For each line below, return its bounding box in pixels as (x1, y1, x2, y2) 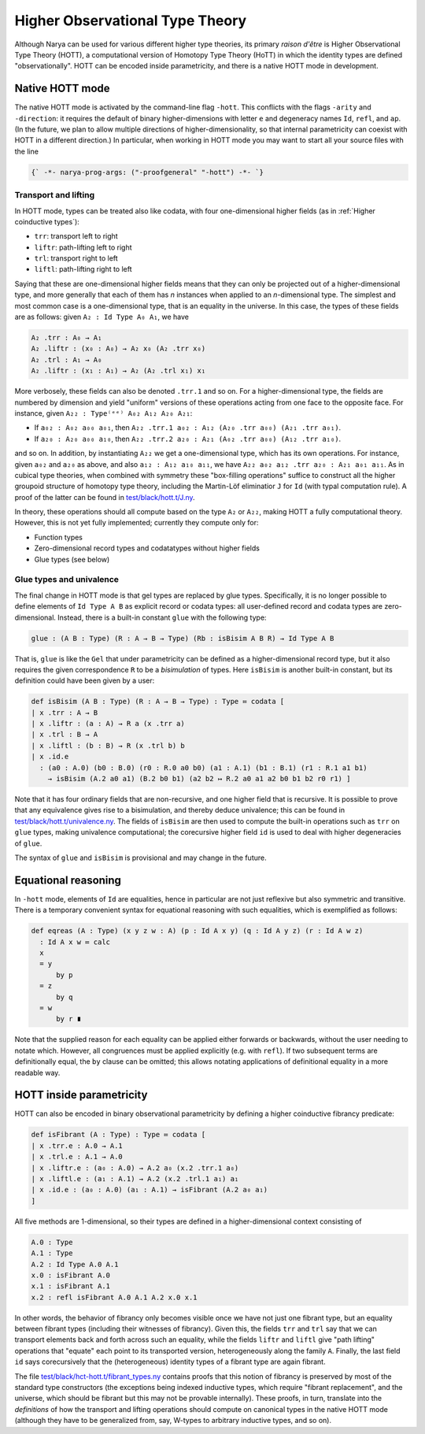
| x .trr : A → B (31, 708, 98, 717)
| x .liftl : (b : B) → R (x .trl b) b (31, 741, 185, 750)
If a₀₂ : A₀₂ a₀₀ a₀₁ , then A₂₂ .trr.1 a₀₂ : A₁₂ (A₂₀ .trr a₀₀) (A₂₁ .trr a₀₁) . (34, 423, 342, 432)
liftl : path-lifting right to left (34, 265, 133, 274)
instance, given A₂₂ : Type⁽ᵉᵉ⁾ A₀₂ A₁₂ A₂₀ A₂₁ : (14, 408, 193, 417)
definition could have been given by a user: (14, 676, 155, 685)
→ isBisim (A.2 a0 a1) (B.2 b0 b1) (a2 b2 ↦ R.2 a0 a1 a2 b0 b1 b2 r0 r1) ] (47, 774, 351, 784)
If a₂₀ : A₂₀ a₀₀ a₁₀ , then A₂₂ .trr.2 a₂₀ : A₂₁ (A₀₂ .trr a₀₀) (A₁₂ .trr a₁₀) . (34, 434, 342, 443)
